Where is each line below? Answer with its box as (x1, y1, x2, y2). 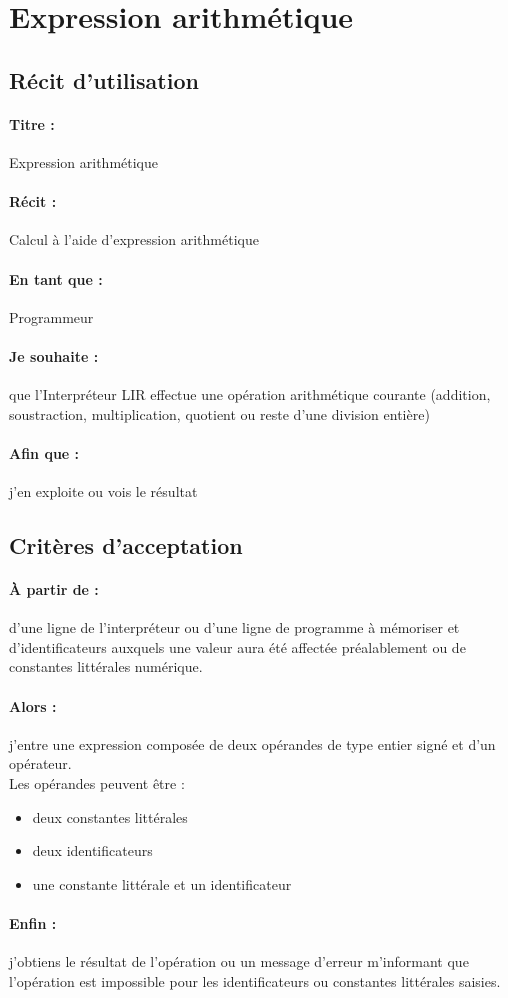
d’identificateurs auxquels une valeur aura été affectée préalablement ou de (9, 636, 466, 657)
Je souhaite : (9, 345, 99, 366)
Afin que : (9, 442, 80, 463)
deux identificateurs (32, 840, 153, 861)
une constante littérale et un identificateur (32, 873, 292, 894)
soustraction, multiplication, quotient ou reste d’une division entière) (9, 403, 430, 424)
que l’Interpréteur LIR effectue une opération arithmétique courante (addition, (9, 384, 491, 405)
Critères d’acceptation (9, 530, 243, 561)
